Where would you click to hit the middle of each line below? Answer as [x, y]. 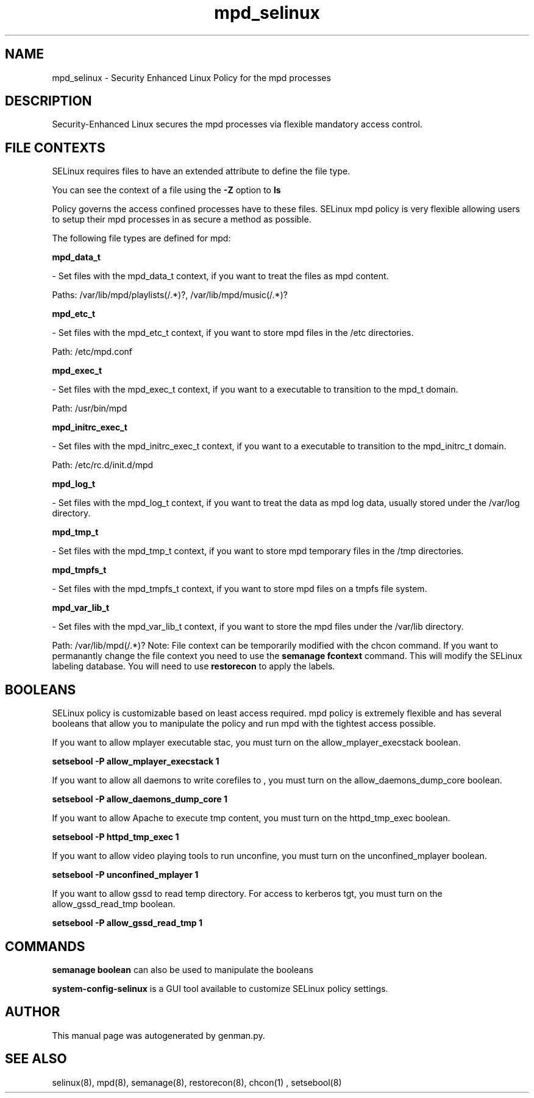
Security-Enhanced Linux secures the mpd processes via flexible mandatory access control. [237, 124]
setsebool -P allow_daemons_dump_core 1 [140, 799]
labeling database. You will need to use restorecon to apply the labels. [194, 666]
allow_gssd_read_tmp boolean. [114, 904]
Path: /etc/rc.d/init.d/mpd [103, 465]
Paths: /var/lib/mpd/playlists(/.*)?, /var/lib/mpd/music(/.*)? [170, 295]
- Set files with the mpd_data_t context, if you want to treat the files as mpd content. [220, 276]
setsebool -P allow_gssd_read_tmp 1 [127, 923]
